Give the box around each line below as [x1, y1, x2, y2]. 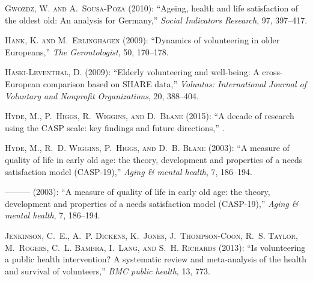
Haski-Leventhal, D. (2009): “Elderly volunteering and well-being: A [5, 66, 260, 78]
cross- [262, 66, 283, 78]
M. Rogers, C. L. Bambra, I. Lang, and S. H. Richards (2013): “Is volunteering [5, 241, 306, 253]
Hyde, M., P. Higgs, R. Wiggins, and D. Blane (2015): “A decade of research [5, 110, 294, 122]
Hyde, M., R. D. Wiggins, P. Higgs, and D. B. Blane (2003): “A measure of [5, 141, 290, 154]
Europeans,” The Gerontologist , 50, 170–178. [5, 45, 169, 58]
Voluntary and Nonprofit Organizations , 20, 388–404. [5, 89, 199, 102]
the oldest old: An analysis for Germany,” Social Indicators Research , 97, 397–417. [5, 13, 308, 26]
